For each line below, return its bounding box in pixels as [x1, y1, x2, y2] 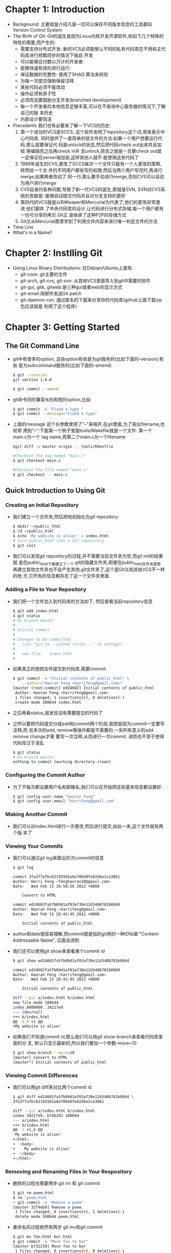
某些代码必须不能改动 [20, 84, 65, 90]
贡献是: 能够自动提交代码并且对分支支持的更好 [29, 193, 126, 199]
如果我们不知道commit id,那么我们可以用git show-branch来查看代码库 [12, 1034, 159, 1040]
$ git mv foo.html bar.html [12, 1234, 72, 1240]
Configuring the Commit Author [5, 772, 85, 779]
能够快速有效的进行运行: [20, 65, 71, 71]
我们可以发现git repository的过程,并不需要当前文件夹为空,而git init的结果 [12, 553, 163, 559]
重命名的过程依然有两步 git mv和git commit [12, 1224, 103, 1230]
